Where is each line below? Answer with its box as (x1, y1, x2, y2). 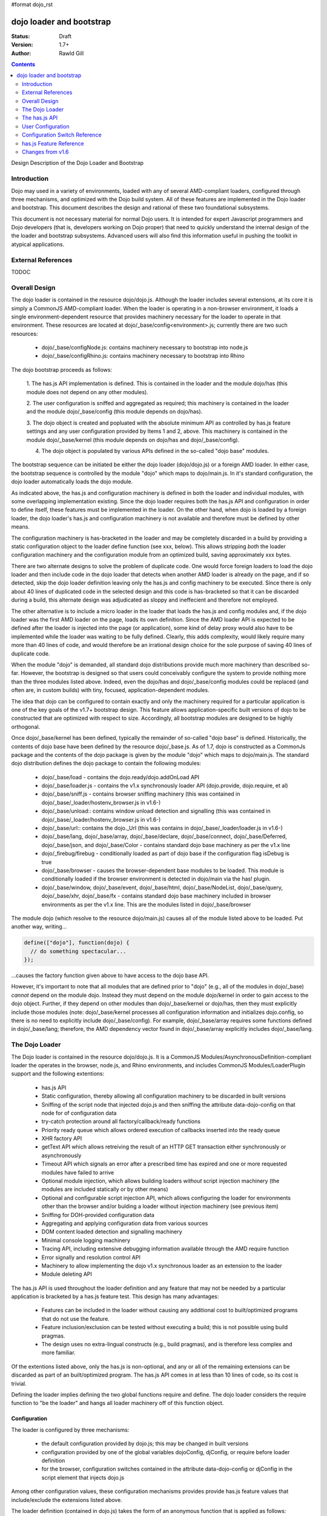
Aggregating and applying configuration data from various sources (41, 1219, 208, 1227)
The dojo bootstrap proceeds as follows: (11, 366, 112, 373)
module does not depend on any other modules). (26, 388, 148, 395)
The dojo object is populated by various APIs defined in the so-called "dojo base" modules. (41, 448, 269, 454)
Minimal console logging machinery (41, 1236, 130, 1244)
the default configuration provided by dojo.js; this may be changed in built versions (41, 1440, 249, 1447)
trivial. (11, 1380, 27, 1387)
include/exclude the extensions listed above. (11, 1496, 122, 1503)
